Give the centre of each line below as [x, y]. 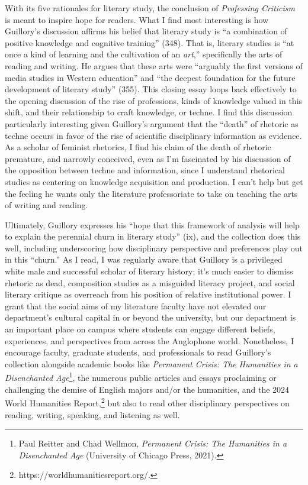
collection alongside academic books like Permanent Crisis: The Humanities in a [151, 363]
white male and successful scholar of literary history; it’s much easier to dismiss [149, 271]
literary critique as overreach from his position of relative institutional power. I [148, 294]
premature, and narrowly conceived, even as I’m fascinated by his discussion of [148, 158]
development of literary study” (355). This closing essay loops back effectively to [151, 89]
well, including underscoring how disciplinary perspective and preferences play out [154, 248]
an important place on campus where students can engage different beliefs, [140, 329]
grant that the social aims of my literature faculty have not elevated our [136, 305]
